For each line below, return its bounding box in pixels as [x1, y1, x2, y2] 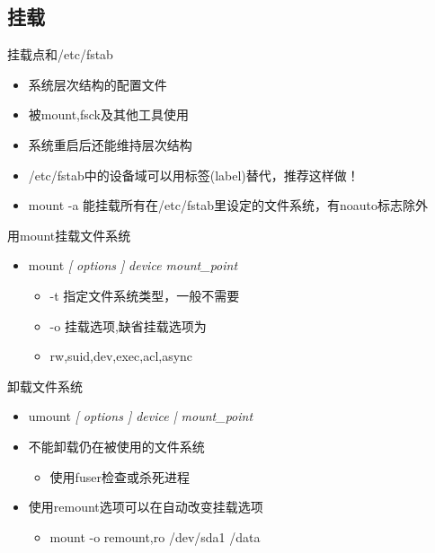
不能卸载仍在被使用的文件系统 [28, 436, 205, 455]
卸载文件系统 [7, 376, 83, 395]
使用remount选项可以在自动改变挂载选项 [28, 497, 263, 516]
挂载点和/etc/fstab [7, 45, 113, 64]
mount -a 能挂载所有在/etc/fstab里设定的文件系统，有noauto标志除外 [28, 196, 428, 215]
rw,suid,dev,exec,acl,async [49, 347, 193, 365]
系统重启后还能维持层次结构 [28, 135, 192, 154]
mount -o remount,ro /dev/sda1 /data [49, 527, 261, 546]
